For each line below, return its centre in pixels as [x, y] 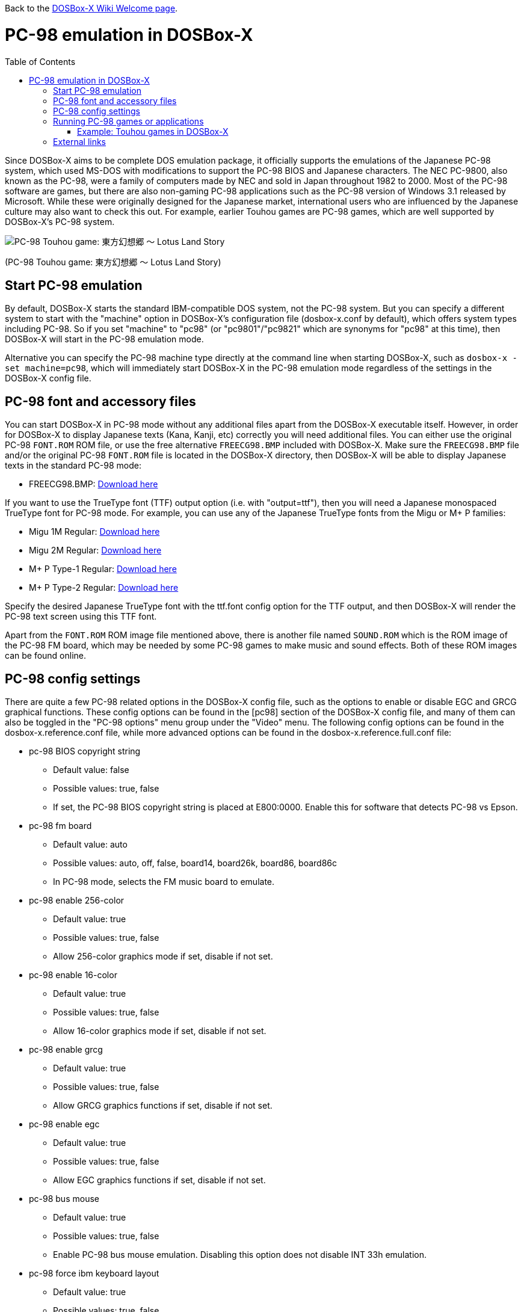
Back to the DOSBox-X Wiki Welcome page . [91, 8]
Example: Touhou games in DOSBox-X [153, 131]
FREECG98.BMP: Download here [94, 484]
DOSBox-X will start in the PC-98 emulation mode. [104, 339]
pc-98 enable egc [64, 1124]
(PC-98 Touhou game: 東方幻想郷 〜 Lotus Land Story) [113, 262]
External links [80, 141]
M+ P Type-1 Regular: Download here [103, 569]
